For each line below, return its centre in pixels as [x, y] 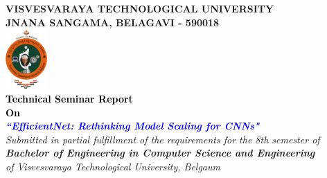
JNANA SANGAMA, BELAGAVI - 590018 [113, 22]
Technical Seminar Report [69, 99]
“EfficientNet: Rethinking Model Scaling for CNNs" [133, 126]
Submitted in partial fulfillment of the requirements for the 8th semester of [163, 139]
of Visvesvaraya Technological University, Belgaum [113, 166]
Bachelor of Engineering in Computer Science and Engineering [160, 153]
